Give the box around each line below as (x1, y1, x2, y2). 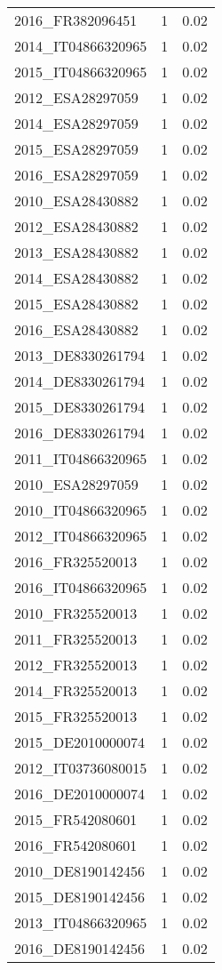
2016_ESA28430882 (14, 319, 139, 340)
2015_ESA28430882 (14, 293, 139, 314)
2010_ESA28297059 (14, 474, 139, 494)
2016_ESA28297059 (14, 164, 139, 185)
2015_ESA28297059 (14, 139, 139, 159)
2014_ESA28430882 (14, 268, 139, 288)
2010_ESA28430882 (14, 190, 139, 211)
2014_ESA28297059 (14, 113, 139, 133)
